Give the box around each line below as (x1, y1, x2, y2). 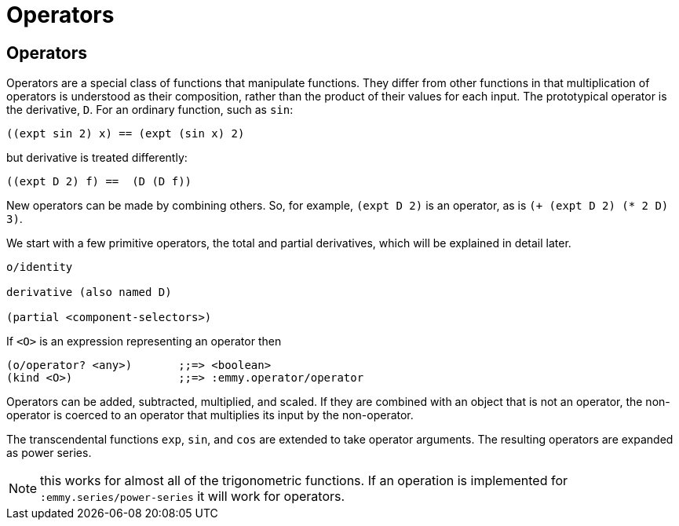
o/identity (6, 261, 73, 274)
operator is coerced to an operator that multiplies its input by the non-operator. (6, 408, 414, 422)
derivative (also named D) (6, 286, 172, 299)
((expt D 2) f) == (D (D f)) (6, 175, 192, 188)
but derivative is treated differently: (6, 151, 188, 165)
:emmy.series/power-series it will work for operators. (40, 488, 345, 505)
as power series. (6, 446, 92, 460)
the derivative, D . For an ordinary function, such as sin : (6, 103, 294, 117)
